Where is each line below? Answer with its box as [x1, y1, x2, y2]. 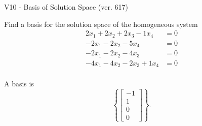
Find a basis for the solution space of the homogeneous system [4, 18, 198, 29]
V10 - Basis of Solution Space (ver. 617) [4, 2, 128, 12]
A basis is [4, 78, 34, 89]
